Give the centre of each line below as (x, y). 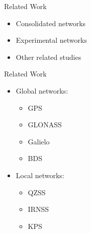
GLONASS (45, 125)
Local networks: (40, 175)
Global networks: (42, 90)
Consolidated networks (51, 23)
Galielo (39, 141)
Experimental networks (51, 40)
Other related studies (49, 57)
